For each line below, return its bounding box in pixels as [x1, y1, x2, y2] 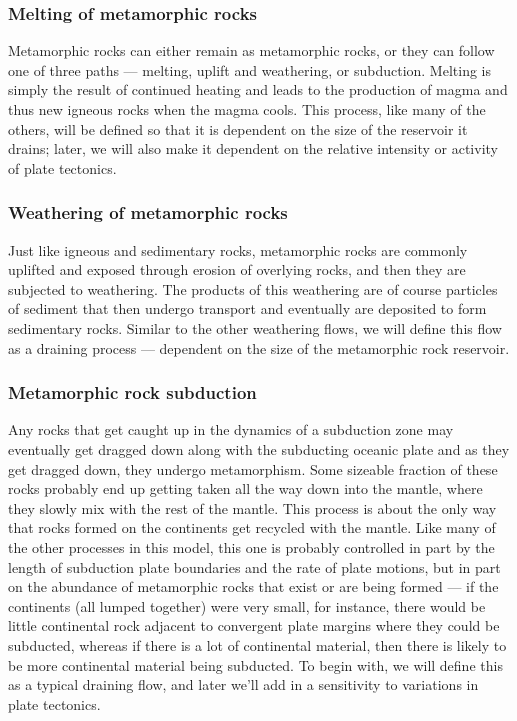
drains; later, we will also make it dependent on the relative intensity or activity [8, 138, 498, 159]
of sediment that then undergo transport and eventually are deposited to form [8, 298, 487, 319]
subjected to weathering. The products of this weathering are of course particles [8, 278, 498, 299]
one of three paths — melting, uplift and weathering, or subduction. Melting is [8, 59, 492, 80]
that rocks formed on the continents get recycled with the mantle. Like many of [8, 517, 496, 538]
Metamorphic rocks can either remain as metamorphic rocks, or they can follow [8, 40, 495, 61]
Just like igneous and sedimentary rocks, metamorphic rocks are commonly [8, 239, 468, 260]
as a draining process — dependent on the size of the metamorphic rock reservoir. [8, 337, 510, 358]
